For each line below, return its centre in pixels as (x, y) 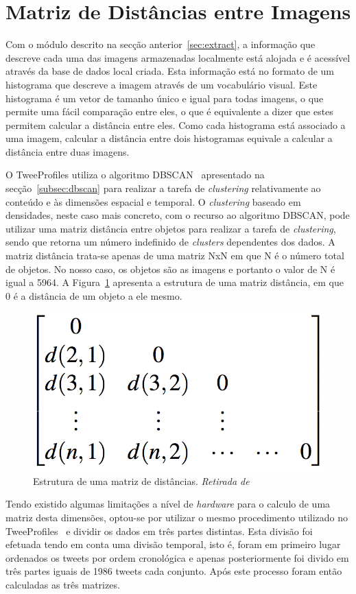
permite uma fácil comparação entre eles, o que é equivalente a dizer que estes (169, 111)
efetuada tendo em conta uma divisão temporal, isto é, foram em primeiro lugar (173, 544)
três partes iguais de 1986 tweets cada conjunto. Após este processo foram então (174, 571)
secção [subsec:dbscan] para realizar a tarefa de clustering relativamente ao (163, 188)
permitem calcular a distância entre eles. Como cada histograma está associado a (176, 124)
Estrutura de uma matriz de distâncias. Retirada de (141, 480)
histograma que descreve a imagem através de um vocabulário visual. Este (162, 84)
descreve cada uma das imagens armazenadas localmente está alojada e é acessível (178, 57)
